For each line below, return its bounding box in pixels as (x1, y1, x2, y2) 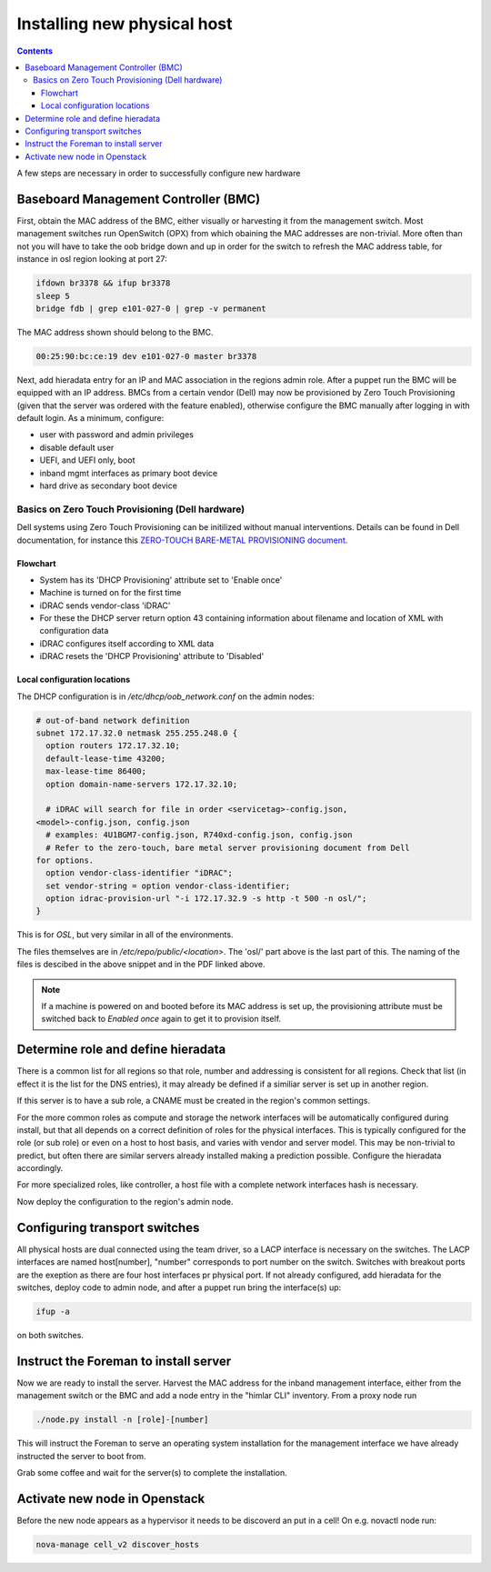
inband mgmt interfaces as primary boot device (39, 467, 218, 478)
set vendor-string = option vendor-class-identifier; (45, 880, 291, 891)
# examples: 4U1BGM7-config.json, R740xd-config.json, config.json (45, 830, 353, 840)
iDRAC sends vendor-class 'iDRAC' (39, 600, 171, 611)
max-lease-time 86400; (45, 766, 147, 776)
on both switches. (16, 1329, 84, 1340)
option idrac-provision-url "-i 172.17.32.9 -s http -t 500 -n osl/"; (45, 894, 367, 904)
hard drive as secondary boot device (39, 480, 177, 491)
